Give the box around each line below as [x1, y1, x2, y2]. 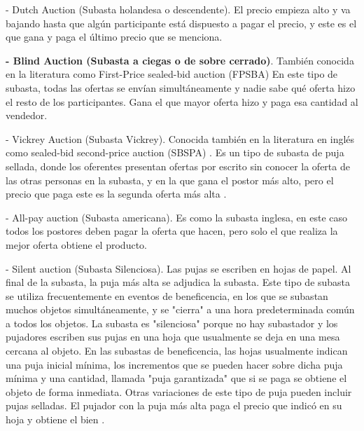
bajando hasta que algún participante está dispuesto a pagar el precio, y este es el [6, 15, 357, 30]
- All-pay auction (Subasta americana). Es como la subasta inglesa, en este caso [6, 210, 347, 224]
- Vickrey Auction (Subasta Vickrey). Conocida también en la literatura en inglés [6, 131, 355, 146]
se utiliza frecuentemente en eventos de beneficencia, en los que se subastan [6, 288, 328, 303]
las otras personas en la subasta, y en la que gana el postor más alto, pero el [6, 172, 334, 187]
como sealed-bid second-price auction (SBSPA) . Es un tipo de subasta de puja [6, 145, 344, 160]
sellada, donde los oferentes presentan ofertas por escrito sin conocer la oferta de [6, 158, 350, 173]
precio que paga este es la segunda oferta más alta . [6, 186, 227, 201]
